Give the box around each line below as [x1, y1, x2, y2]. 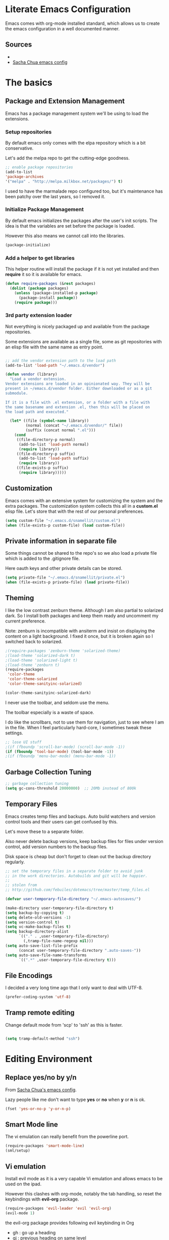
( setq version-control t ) [5, 919, 60, 925]
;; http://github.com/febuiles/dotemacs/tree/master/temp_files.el [5, 888, 150, 893]
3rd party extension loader [5, 312, 72, 319]
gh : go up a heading [12, 1229, 56, 1235]
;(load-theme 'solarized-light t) [5, 657, 78, 663]
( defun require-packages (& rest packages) [5, 281, 96, 286]
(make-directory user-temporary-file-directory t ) [5, 905, 114, 911]
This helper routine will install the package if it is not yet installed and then [5, 266, 159, 272]
